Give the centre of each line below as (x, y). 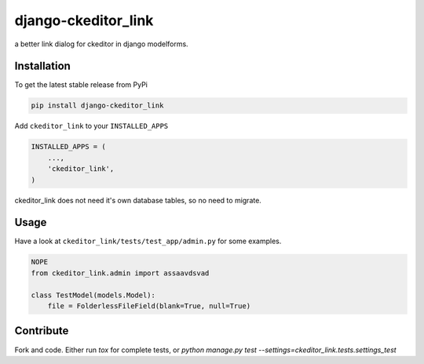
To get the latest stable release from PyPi (81, 85)
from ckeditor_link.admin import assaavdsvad (120, 273)
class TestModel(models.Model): (93, 295)
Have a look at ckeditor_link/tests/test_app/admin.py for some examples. (148, 241)
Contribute (42, 331)
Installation (42, 66)
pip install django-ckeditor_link (97, 106)
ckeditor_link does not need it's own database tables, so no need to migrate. (138, 200)
